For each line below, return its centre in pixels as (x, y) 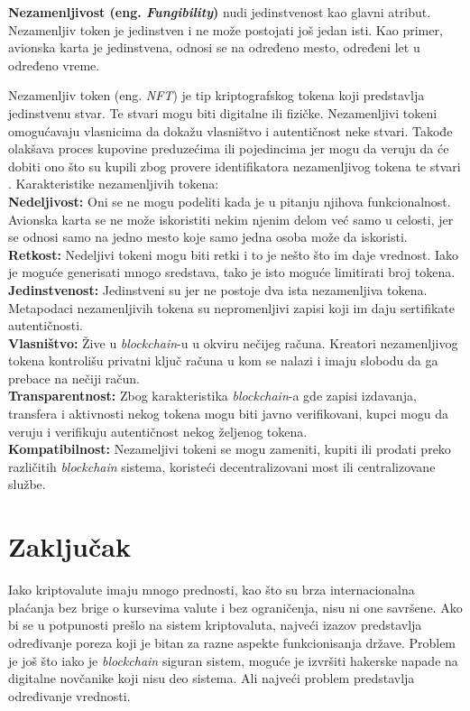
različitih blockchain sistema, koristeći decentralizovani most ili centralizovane (222, 466)
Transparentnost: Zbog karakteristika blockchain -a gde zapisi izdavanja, (212, 396)
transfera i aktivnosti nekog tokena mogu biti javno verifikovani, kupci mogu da (228, 414)
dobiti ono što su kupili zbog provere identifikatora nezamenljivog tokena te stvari (235, 166)
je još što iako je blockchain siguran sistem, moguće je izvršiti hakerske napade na (233, 660)
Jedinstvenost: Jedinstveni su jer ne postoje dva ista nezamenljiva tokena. (218, 289)
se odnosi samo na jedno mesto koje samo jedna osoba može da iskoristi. (208, 237)
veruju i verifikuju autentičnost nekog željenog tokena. (158, 431)
